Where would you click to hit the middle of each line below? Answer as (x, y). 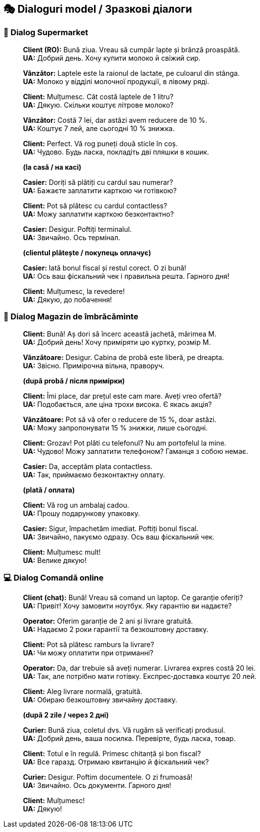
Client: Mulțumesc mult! (62, 552)
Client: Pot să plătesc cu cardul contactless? (95, 205)
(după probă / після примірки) (74, 381)
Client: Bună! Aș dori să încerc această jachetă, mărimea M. (120, 334)
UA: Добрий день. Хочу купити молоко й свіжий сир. (112, 58)
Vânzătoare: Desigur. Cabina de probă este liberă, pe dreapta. (124, 357)
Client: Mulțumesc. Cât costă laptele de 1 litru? (98, 96)
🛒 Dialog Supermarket (46, 33)
